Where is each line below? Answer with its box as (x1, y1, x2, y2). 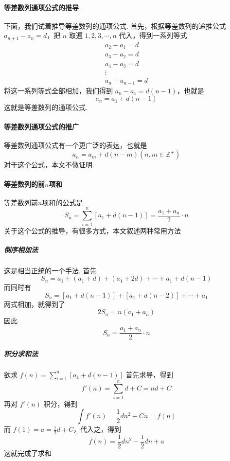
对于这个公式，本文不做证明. (4, 160, 94, 170)
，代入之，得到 (73, 424, 122, 434)
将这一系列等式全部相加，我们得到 (4, 85, 113, 95)
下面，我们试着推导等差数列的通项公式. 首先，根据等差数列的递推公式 (4, 20, 226, 31)
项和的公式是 (42, 197, 83, 207)
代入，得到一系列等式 (119, 30, 187, 40)
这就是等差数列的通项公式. (4, 102, 88, 112)
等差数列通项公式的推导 (4, 2, 79, 12)
